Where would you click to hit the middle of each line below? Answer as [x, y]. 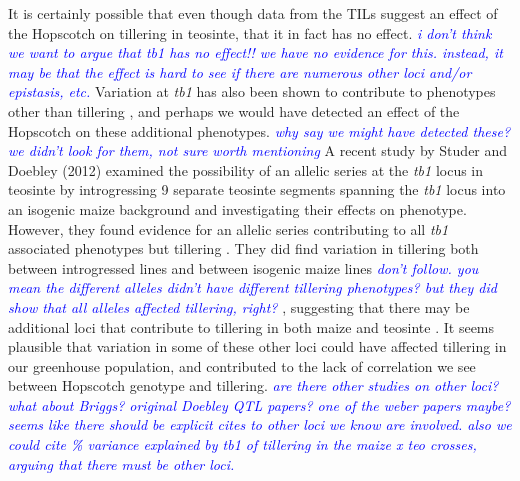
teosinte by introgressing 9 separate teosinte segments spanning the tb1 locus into [257, 189]
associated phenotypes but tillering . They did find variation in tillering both [243, 248]
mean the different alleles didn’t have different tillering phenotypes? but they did [252, 287]
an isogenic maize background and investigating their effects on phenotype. [237, 208]
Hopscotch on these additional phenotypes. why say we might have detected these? [259, 130]
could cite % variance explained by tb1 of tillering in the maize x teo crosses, [242, 444]
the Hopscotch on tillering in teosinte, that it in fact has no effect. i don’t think [250, 32]
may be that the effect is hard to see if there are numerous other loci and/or [240, 71]
